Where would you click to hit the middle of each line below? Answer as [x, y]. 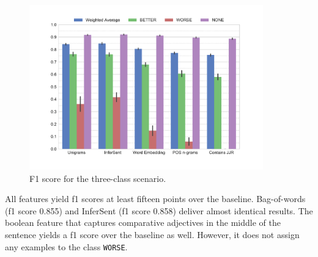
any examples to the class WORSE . [66, 246]
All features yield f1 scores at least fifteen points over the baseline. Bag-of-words [155, 199]
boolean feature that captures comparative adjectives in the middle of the [143, 223]
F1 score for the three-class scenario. [98, 178]
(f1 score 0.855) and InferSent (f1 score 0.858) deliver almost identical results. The [159, 210]
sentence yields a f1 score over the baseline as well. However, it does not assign [152, 235]
